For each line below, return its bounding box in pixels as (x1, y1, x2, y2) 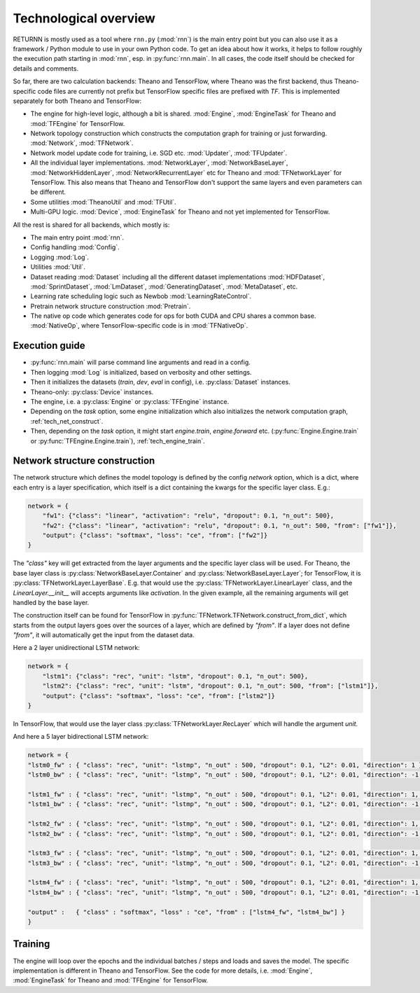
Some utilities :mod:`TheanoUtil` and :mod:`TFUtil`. (30, 197, 176, 206)
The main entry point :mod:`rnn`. (30, 233, 124, 242)
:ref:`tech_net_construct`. (30, 417, 104, 425)
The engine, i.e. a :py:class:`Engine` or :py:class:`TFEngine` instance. (30, 397, 230, 405)
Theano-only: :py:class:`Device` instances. (30, 387, 154, 396)
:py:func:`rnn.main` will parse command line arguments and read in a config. (30, 358, 251, 367)
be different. (30, 188, 66, 196)
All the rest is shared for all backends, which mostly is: (13, 221, 170, 229)
